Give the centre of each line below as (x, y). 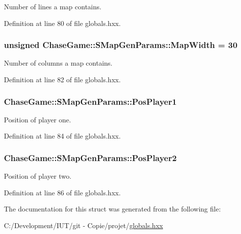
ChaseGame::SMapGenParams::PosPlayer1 (90, 101)
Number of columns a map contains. (58, 63)
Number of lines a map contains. (53, 6)
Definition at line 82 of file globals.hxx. (62, 79)
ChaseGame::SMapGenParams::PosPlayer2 (90, 157)
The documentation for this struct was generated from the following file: (112, 209)
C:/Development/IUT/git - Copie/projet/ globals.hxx (84, 225)
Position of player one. (37, 119)
